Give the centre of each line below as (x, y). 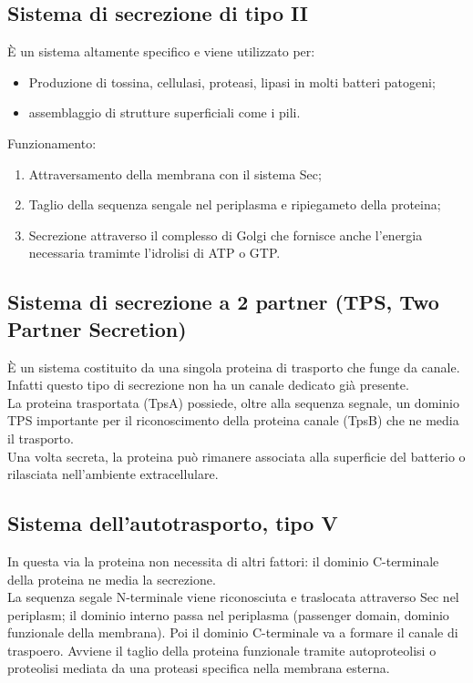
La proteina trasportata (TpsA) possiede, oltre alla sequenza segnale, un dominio (233, 402)
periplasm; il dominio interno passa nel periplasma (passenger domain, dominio (228, 614)
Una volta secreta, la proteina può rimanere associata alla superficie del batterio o (236, 456)
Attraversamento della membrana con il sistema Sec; (175, 173)
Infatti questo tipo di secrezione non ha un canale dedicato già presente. (208, 385)
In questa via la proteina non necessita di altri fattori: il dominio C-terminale (223, 561)
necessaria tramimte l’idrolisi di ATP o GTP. (154, 253)
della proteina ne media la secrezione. (112, 579)
